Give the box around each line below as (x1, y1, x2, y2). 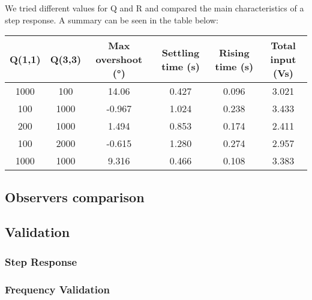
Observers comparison (5, 187, 145, 206)
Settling (161, 45, 200, 59)
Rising (218, 45, 250, 59)
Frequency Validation (5, 281, 110, 296)
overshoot (95, 52, 143, 67)
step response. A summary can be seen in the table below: (5, 13, 218, 26)
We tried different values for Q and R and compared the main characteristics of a (5, 2, 304, 14)
